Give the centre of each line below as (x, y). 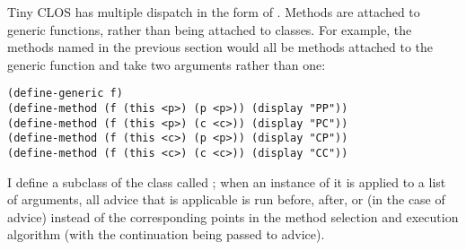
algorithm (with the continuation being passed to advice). (166, 234)
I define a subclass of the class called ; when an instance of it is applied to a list (227, 181)
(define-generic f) (65, 94)
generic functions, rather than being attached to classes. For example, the (210, 29)
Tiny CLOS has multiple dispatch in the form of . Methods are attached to (214, 12)
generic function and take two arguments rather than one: (167, 64)
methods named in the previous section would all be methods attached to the (220, 47)
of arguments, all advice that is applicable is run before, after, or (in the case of (226, 199)
